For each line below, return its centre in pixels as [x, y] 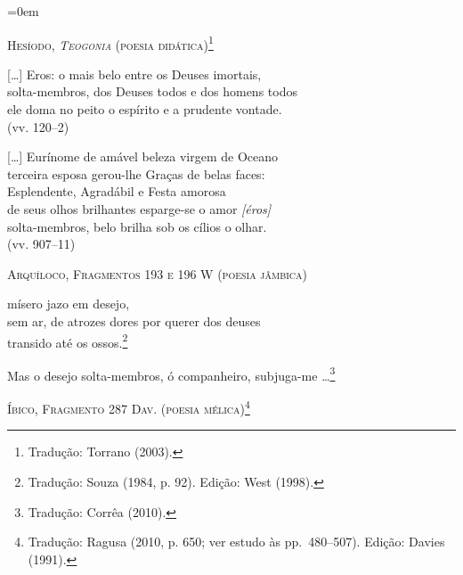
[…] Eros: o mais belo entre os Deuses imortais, [134, 74]
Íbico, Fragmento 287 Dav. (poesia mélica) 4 [129, 407]
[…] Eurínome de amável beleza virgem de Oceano [143, 156]
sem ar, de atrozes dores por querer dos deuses [134, 320]
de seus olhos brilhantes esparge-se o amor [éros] [139, 209]
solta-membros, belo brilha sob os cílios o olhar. [137, 226]
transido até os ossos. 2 [68, 341]
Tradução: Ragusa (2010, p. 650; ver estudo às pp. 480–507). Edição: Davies [236, 542]
